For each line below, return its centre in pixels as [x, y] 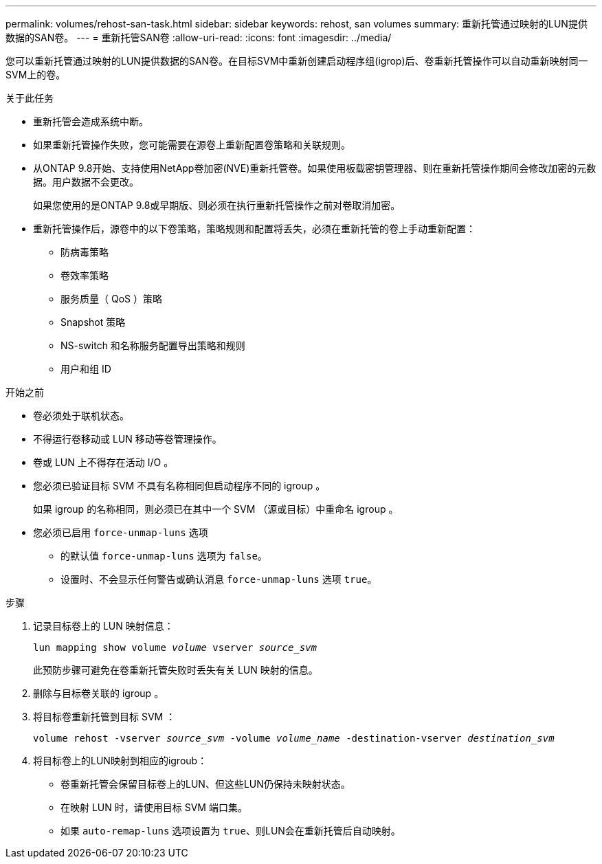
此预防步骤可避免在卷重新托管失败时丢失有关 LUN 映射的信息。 [176, 670]
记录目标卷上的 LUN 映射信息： [103, 626]
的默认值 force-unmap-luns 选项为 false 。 [164, 556]
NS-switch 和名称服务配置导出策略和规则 [153, 345]
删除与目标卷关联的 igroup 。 [99, 693]
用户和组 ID [86, 369]
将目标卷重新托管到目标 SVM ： [104, 717]
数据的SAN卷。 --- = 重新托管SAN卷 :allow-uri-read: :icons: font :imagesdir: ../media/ [199, 37]
